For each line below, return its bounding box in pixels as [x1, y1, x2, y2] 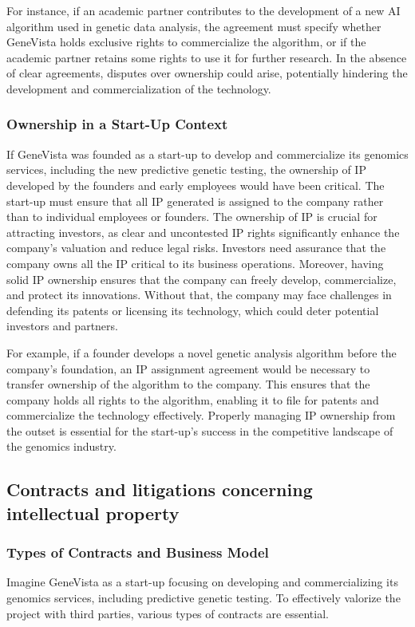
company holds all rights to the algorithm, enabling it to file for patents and [6, 391, 379, 408]
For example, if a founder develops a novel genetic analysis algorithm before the [6, 344, 397, 361]
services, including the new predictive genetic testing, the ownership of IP [6, 161, 366, 178]
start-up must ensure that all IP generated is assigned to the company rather [6, 192, 384, 209]
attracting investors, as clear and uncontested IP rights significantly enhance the [6, 223, 400, 240]
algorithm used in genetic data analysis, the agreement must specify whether [6, 18, 381, 34]
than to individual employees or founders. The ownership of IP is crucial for [6, 208, 377, 225]
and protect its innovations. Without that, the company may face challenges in [6, 286, 392, 303]
